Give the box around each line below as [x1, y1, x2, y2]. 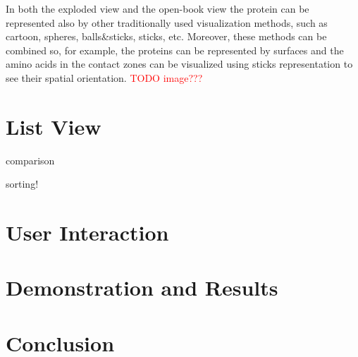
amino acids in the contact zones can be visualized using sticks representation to [6, 56, 353, 71]
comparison [6, 152, 55, 167]
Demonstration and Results [6, 273, 278, 302]
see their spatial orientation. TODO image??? [6, 70, 203, 85]
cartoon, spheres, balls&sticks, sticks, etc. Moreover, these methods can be [6, 29, 327, 44]
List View [6, 111, 101, 140]
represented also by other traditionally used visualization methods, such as [6, 15, 328, 30]
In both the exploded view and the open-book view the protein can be [6, 1, 309, 16]
